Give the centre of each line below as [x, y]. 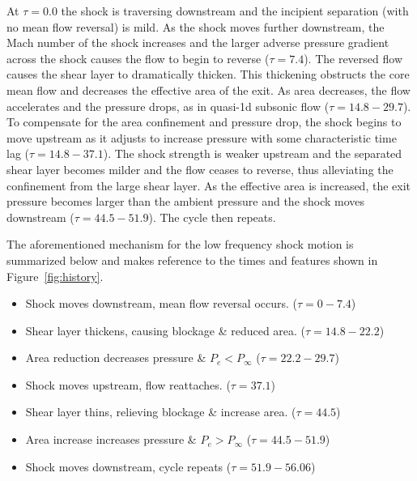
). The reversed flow [353, 58]
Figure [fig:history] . [55, 276]
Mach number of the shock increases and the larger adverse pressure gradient [198, 43]
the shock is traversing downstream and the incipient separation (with [235, 11]
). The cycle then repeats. [212, 217]
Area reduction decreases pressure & [116, 358]
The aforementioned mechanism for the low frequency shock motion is [180, 244]
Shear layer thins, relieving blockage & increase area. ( [161, 412]
